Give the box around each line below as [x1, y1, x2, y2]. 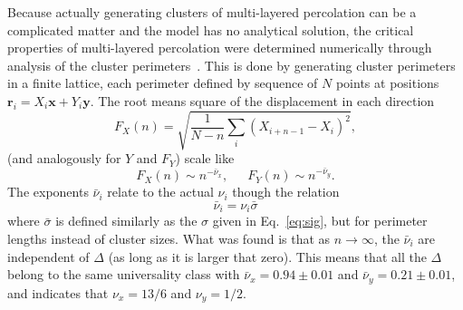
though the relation [232, 182, 340, 201]
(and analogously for [7, 149, 121, 168]
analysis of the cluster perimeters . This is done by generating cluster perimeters [7, 55, 456, 74]
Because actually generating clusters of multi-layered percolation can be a [7, 3, 417, 21]
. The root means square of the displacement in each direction [90, 91, 435, 110]
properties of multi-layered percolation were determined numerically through [7, 38, 432, 57]
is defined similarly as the [55, 211, 198, 230]
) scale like [175, 149, 235, 168]
